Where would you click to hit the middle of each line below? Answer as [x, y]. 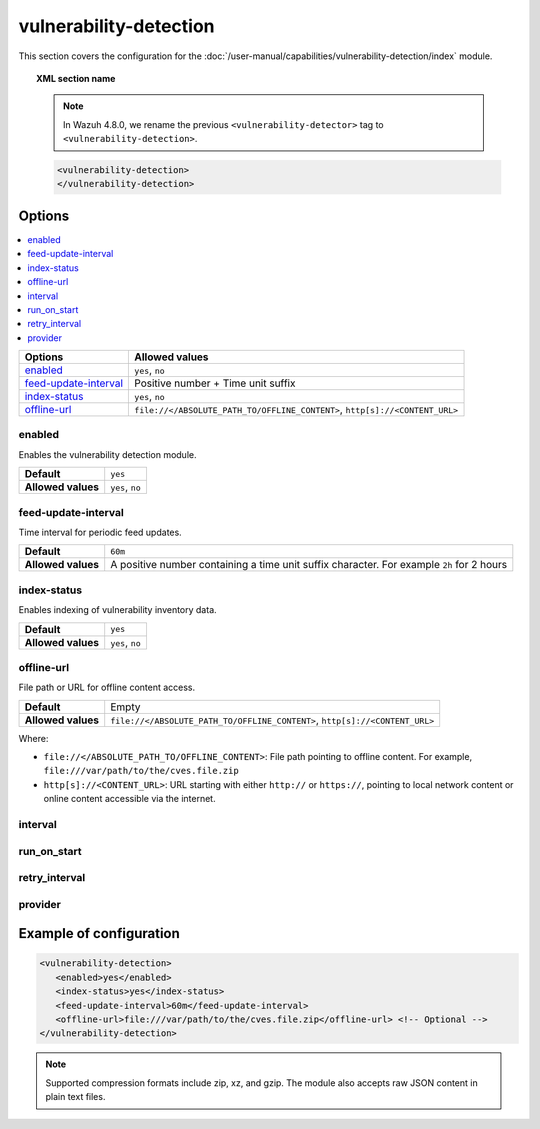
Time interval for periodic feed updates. [100, 532]
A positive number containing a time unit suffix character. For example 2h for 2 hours [309, 565]
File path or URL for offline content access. [107, 687]
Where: [33, 738]
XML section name [76, 78]
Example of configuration [99, 933]
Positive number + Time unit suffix [215, 383]
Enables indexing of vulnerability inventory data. [117, 610]
